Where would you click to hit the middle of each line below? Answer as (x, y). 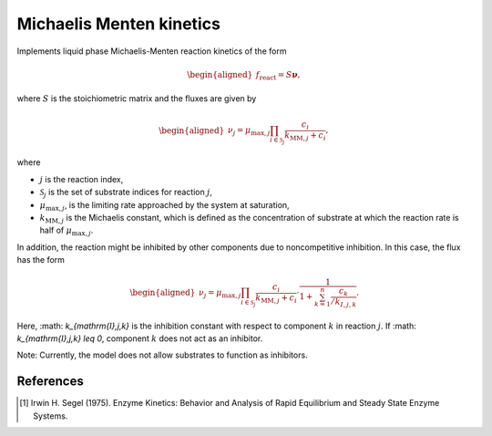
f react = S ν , (278, 76)
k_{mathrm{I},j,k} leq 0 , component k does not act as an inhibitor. (140, 338)
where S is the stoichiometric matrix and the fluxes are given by (137, 99)
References (50, 382)
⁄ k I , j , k (344, 303)
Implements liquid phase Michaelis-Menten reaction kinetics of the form (152, 51)
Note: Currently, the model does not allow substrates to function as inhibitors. (163, 355)
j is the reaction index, (82, 179)
